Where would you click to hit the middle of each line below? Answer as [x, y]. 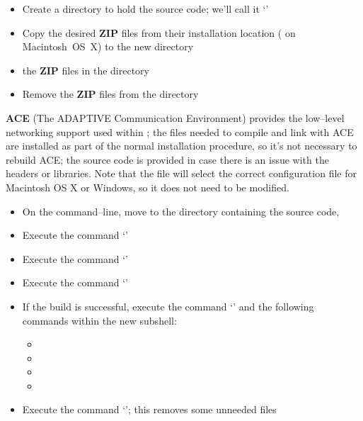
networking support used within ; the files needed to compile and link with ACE [180, 131]
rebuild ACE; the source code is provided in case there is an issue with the [167, 159]
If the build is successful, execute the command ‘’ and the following [168, 306]
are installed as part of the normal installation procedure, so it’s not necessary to [181, 146]
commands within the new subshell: [99, 320]
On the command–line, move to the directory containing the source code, [181, 211]
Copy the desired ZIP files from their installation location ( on [159, 32]
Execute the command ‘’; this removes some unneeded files [149, 409]
